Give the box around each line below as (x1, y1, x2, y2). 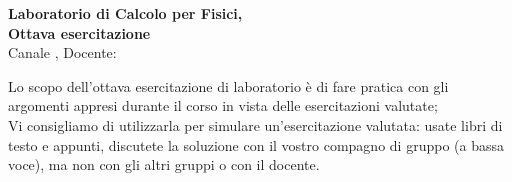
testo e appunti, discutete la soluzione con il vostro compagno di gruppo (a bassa (8, 134, 504, 155)
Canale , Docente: (8, 42, 117, 63)
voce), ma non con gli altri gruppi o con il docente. (8, 154, 320, 175)
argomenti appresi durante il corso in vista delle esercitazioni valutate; (8, 95, 438, 116)
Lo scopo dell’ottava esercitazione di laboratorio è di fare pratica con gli (8, 75, 449, 96)
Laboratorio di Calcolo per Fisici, (8, 3, 243, 23)
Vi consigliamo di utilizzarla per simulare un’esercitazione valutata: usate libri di (8, 114, 503, 135)
